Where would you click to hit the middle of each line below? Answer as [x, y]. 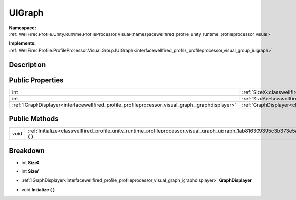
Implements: [22, 43]
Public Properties [36, 80]
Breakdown [27, 150]
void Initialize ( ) [38, 189]
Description [28, 64]
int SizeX [31, 162]
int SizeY [30, 171]
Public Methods [34, 119]
